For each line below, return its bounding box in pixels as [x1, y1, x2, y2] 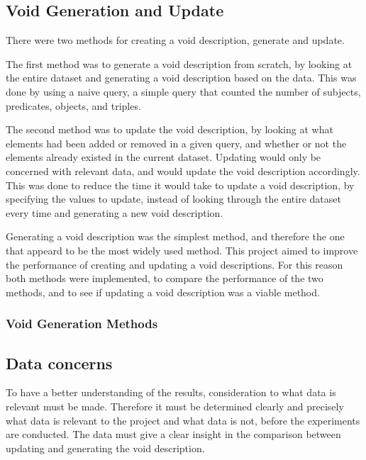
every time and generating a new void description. [6, 205, 223, 220]
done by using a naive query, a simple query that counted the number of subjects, [6, 84, 361, 99]
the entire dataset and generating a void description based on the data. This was [6, 70, 357, 85]
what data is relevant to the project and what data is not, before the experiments [6, 413, 360, 427]
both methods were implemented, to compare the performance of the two [6, 271, 323, 286]
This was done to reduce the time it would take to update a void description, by [6, 177, 355, 192]
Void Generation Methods [6, 315, 158, 332]
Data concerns [6, 352, 113, 374]
